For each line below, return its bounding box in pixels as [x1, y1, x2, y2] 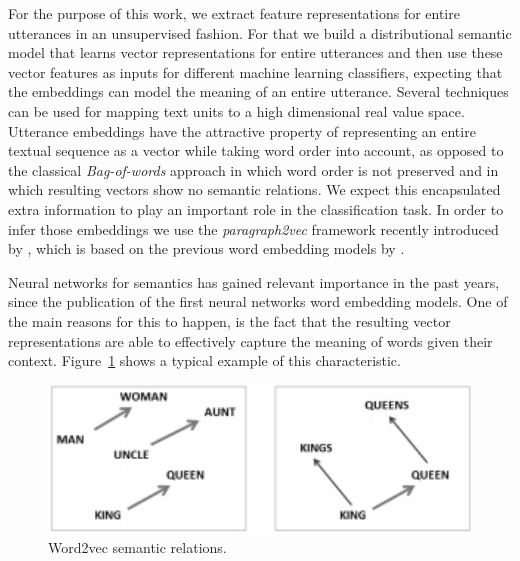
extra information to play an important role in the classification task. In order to [8, 198, 504, 219]
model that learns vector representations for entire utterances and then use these [8, 42, 503, 63]
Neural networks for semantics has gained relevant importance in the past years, [8, 271, 500, 292]
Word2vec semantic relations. [48, 537, 227, 558]
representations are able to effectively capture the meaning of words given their [8, 330, 493, 351]
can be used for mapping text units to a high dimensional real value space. [8, 100, 465, 121]
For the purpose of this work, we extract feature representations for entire [8, 3, 460, 23]
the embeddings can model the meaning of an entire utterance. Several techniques [8, 81, 509, 102]
